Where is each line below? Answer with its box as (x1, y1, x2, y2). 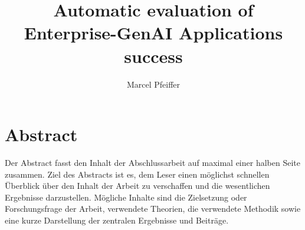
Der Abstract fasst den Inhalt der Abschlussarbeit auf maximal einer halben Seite (5, 156, 300, 169)
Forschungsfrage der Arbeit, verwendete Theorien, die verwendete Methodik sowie (5, 202, 301, 215)
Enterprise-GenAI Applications (24, 21, 283, 45)
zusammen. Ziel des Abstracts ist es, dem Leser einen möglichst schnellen (5, 168, 270, 180)
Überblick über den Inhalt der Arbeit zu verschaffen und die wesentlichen (5, 179, 270, 192)
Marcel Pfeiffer (126, 78, 181, 90)
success (124, 44, 183, 68)
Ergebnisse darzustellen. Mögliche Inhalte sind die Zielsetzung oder (5, 191, 247, 203)
